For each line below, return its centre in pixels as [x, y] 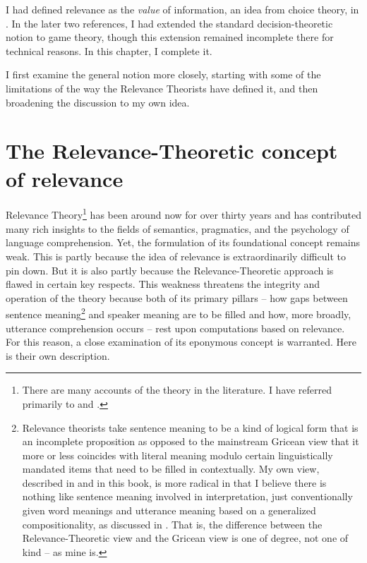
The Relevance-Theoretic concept [172, 151]
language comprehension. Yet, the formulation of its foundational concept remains [183, 242]
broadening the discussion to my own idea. [98, 102]
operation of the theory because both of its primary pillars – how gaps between [177, 297]
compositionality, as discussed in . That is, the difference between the [172, 524]
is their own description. [58, 355]
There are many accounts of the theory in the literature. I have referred [177, 390]
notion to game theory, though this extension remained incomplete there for [170, 37]
